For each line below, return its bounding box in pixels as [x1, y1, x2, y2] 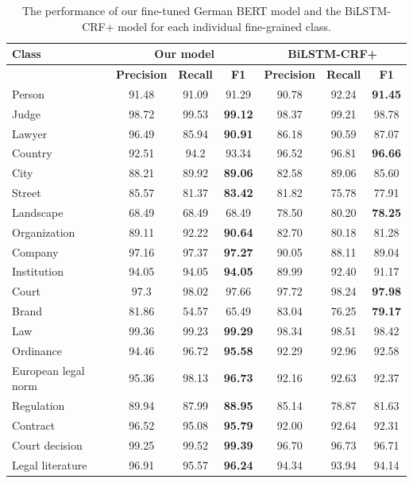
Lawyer [12, 125, 48, 141]
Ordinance [12, 342, 63, 358]
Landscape [12, 203, 64, 220]
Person [12, 85, 45, 102]
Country [12, 145, 52, 161]
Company [12, 243, 59, 260]
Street [12, 184, 41, 201]
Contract [12, 416, 56, 433]
